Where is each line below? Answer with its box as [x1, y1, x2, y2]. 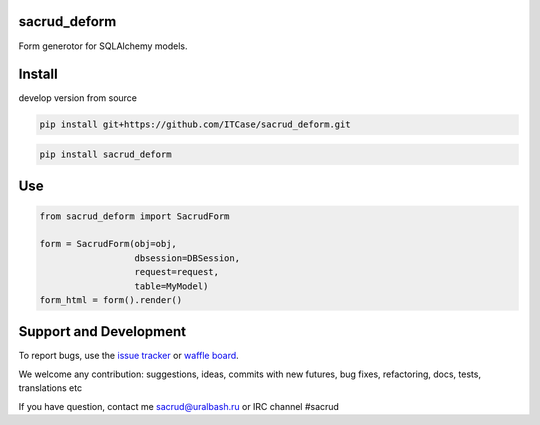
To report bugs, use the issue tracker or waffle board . [18, 350, 239, 362]
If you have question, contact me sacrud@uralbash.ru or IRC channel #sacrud [18, 400, 340, 412]
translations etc [18, 382, 83, 394]
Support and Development [18, 323, 187, 340]
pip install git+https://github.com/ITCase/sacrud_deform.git [39, 119, 351, 130]
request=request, [134, 266, 220, 278]
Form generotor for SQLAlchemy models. [18, 40, 188, 52]
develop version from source [18, 92, 137, 104]
